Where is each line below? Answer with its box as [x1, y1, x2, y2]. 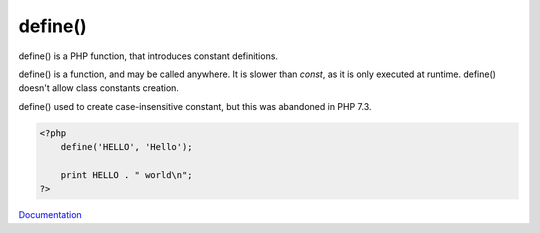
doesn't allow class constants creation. [18, 82, 180, 94]
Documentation [18, 209, 82, 221]
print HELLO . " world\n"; [60, 169, 194, 180]
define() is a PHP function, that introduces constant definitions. [18, 50, 279, 62]
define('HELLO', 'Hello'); [60, 141, 194, 153]
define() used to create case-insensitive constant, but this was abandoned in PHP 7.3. [18, 100, 372, 112]
